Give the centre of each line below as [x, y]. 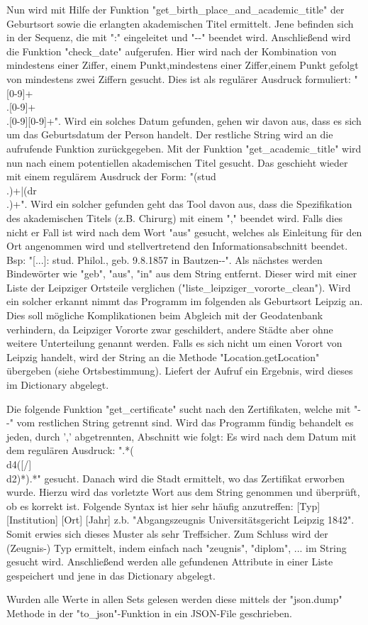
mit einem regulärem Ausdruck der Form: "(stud [111, 176]
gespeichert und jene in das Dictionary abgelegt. [111, 575]
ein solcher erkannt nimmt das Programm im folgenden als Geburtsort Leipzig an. [185, 301]
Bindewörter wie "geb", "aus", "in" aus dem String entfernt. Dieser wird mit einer [182, 273]
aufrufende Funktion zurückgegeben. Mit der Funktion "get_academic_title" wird [184, 148]
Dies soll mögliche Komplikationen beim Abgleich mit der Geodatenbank [165, 315]
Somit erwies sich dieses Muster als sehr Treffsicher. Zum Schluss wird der [167, 533]
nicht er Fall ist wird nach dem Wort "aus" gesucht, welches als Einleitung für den [184, 232]
